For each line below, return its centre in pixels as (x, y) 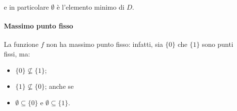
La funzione (21, 44)
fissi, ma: (17, 53)
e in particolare (26, 7)
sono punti (218, 44)
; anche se (59, 86)
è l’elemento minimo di (90, 7)
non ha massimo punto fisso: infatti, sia (105, 44)
